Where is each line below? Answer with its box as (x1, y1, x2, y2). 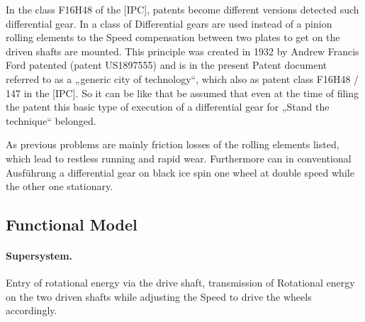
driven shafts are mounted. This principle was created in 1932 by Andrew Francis (6, 43, 359, 58)
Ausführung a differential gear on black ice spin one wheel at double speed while (6, 165, 354, 179)
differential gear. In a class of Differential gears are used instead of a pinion (6, 16, 332, 30)
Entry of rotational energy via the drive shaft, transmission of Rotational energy (6, 275, 355, 290)
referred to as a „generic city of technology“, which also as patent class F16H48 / (6, 71, 359, 86)
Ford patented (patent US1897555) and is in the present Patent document (6, 57, 327, 72)
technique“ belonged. (6, 113, 96, 128)
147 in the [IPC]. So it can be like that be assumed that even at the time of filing (6, 85, 359, 100)
